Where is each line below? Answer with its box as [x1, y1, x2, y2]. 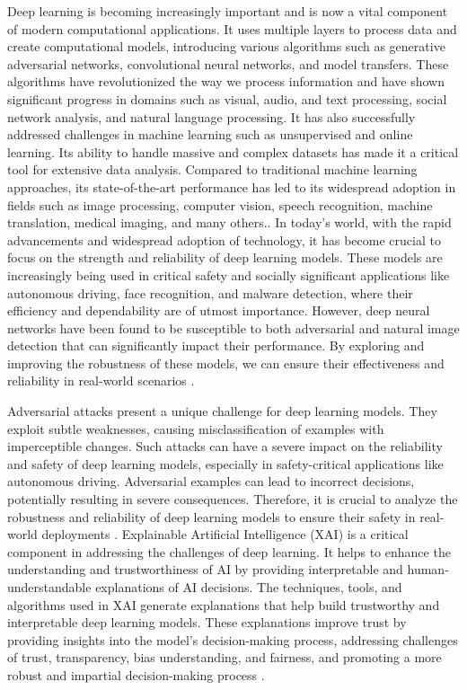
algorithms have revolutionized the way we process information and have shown [7, 72, 445, 91]
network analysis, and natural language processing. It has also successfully [7, 107, 416, 126]
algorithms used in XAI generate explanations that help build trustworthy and [7, 595, 440, 614]
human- [407, 560, 449, 579]
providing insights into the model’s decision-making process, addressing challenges [7, 630, 458, 649]
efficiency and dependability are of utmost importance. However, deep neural [7, 301, 430, 320]
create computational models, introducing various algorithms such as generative [7, 37, 445, 56]
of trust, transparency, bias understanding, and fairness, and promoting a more [7, 648, 442, 667]
